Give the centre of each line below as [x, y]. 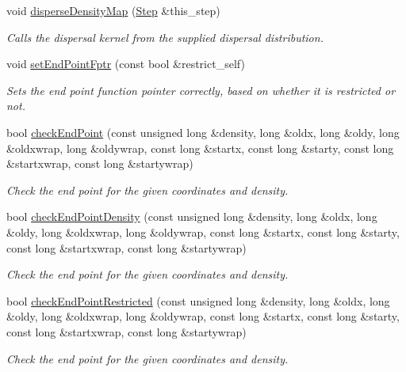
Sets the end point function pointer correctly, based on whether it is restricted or [201, 90]
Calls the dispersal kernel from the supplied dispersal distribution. [165, 37]
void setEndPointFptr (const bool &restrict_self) [126, 64]
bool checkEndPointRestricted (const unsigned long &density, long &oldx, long [198, 300]
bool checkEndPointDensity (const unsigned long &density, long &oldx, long [192, 216]
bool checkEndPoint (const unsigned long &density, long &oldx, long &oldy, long [203, 132]
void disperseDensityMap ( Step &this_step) [113, 10]
